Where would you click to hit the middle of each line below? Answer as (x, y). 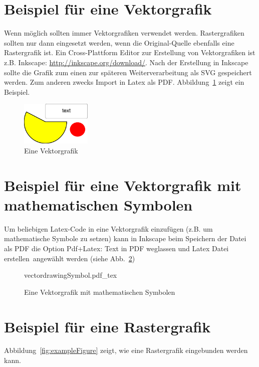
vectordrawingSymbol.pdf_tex (71, 275)
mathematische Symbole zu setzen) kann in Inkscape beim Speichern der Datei (125, 238)
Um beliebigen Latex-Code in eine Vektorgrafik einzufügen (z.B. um (108, 228)
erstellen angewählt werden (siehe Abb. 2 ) (70, 258)
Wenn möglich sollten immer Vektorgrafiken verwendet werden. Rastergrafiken (124, 33)
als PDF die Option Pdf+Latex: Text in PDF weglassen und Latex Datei (116, 248)
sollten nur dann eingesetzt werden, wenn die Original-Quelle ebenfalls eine (119, 42)
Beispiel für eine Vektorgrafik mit (123, 185)
